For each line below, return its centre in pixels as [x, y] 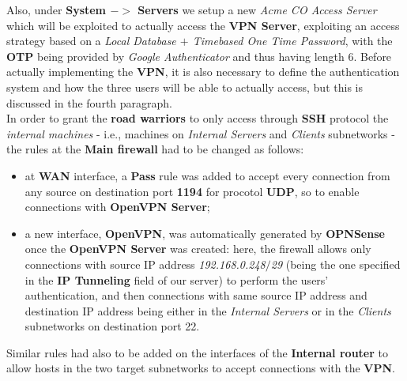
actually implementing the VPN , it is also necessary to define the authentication [203, 72]
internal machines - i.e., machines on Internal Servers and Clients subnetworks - [201, 133]
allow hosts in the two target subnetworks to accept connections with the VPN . [201, 368]
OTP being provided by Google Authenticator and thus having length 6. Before [199, 56]
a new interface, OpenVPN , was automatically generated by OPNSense [205, 233]
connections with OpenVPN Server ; [117, 207]
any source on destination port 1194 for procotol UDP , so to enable [192, 191]
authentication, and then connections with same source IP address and [196, 295]
